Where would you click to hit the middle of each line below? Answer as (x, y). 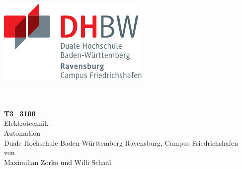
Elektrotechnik (26, 123)
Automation (22, 132)
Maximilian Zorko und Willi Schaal (58, 162)
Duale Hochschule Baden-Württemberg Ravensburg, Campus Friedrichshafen (121, 142)
